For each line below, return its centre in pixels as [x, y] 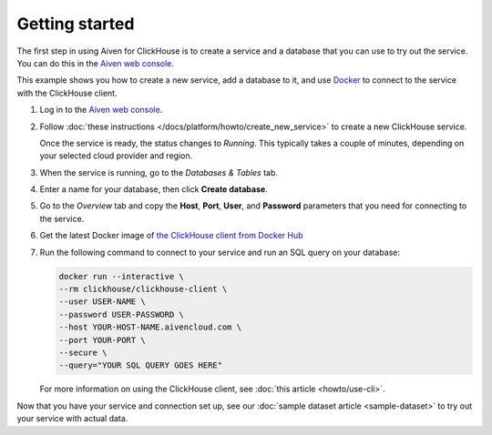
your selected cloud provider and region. [116, 156]
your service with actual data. [72, 419]
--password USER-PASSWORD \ [121, 314]
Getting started [76, 24]
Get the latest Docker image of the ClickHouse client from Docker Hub [172, 236]
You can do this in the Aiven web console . [96, 63]
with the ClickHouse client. [67, 93]
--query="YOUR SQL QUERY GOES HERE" [141, 365]
